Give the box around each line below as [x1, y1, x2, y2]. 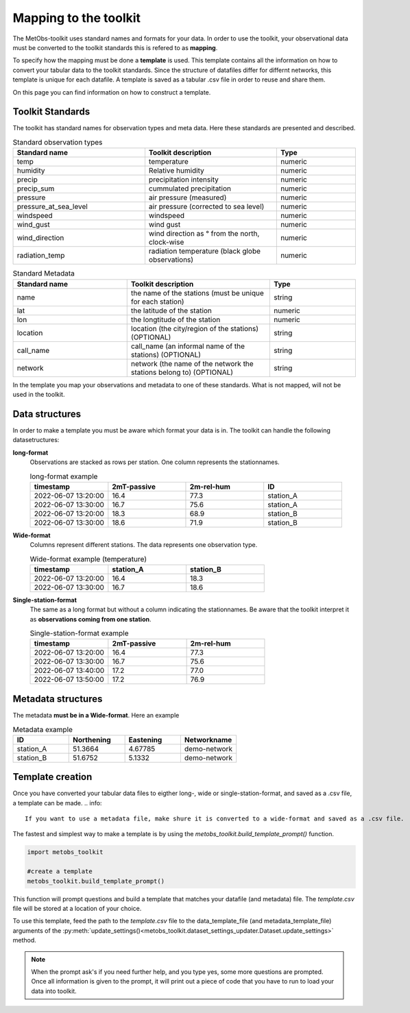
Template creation [12, 771, 93, 783]
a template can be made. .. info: [12, 798, 102, 807]
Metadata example [12, 724, 73, 734]
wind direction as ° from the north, [148, 229, 260, 239]
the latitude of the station [130, 306, 213, 315]
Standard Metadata [12, 269, 75, 278]
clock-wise [148, 237, 184, 247]
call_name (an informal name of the [130, 341, 245, 351]
